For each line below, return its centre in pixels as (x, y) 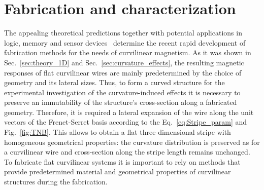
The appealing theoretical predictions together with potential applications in (123, 33)
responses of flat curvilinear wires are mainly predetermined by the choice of (123, 72)
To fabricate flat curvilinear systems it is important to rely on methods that (122, 161)
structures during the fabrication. (56, 182)
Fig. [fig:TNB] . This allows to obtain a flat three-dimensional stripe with (118, 132)
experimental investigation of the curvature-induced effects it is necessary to (122, 92)
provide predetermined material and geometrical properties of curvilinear (118, 172)
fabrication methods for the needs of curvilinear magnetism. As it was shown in (128, 52)
